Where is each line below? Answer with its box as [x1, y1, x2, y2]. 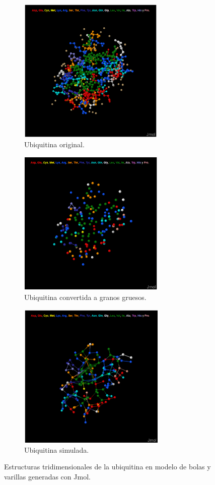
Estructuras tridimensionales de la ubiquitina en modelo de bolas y [4, 461, 211, 472]
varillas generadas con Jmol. [4, 471, 91, 481]
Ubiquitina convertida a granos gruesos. [24, 291, 147, 302]
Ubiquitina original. [24, 139, 85, 150]
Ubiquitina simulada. [24, 444, 89, 455]
